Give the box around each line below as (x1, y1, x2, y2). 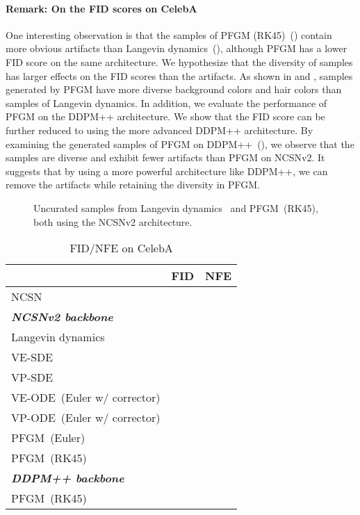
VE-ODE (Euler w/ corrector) (11, 389, 161, 406)
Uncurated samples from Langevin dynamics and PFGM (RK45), (33, 200, 318, 215)
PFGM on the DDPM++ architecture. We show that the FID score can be (6, 109, 325, 124)
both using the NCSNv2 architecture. (33, 214, 193, 229)
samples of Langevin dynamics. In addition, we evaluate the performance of (6, 95, 327, 110)
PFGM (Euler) (11, 430, 85, 446)
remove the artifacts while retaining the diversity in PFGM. (6, 177, 260, 192)
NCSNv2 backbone (11, 309, 113, 325)
